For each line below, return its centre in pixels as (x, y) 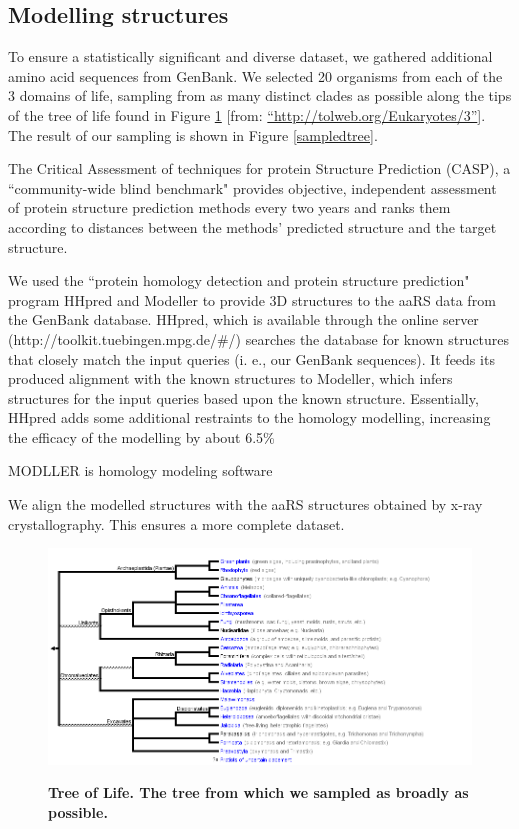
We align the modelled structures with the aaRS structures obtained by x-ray (245, 504)
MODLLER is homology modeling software (140, 470)
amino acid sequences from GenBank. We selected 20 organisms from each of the (255, 75)
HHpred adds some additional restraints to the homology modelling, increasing (249, 417)
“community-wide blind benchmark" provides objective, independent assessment (252, 187)
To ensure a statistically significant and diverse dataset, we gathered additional (250, 56)
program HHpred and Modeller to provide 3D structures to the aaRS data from (252, 299)
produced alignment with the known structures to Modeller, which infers (230, 378)
